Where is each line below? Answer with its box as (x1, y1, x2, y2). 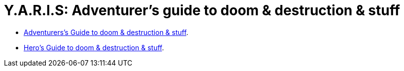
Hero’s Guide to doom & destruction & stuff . (24, 43, 164, 52)
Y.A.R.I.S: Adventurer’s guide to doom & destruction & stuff (4, 2, 400, 19)
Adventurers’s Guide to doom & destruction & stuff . (24, 28, 189, 36)
